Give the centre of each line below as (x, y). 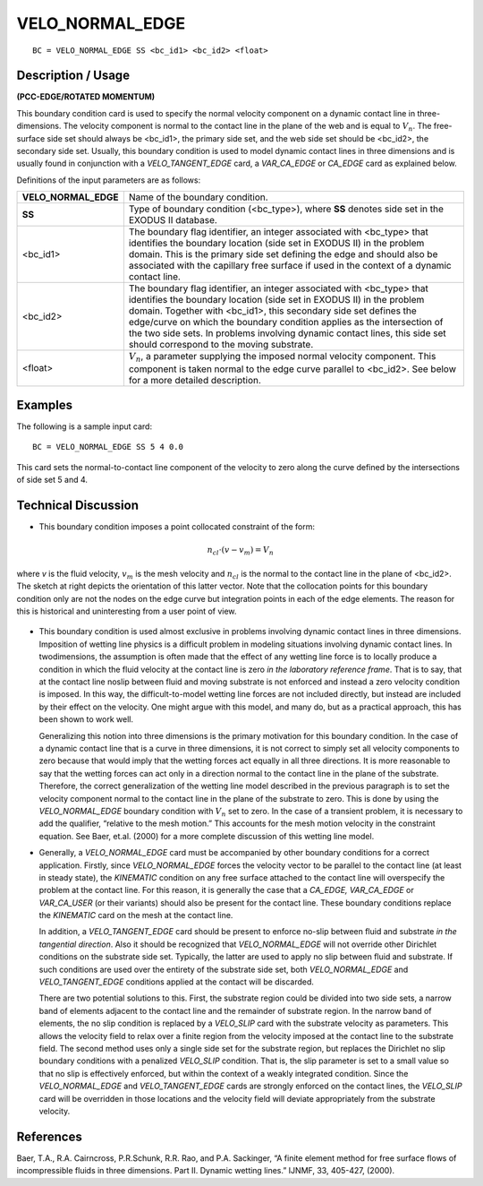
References (49, 1136)
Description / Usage (73, 76)
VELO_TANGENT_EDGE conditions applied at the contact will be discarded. (177, 982)
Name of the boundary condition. (198, 197)
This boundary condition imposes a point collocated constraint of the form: (177, 527)
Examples (45, 405)
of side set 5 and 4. (52, 480)
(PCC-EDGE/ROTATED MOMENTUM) (86, 97)
